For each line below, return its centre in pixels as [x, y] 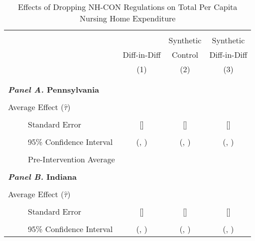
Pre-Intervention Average [71, 159]
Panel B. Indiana [42, 177]
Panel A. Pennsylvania [54, 89]
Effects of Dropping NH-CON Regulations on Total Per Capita [128, 7]
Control [185, 55]
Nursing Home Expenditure [127, 18]
